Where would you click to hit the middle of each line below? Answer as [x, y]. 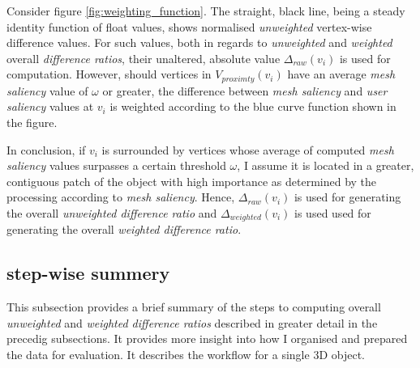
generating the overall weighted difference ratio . [124, 229]
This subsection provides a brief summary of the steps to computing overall [194, 307]
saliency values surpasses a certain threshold [116, 165]
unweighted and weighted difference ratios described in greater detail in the [192, 322]
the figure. [32, 123]
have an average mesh [341, 74]
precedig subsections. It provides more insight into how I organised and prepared [207, 338]
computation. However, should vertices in [109, 74]
